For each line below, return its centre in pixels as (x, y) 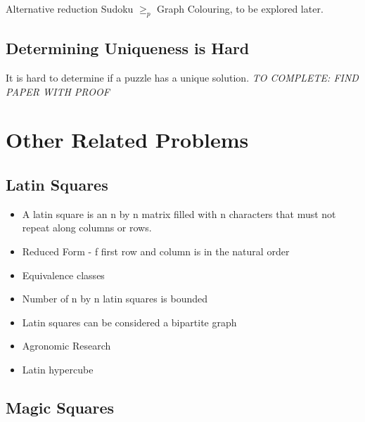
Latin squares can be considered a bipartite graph (129, 322)
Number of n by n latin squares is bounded (115, 299)
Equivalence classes (63, 275)
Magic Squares (60, 407)
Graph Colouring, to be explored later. (240, 8)
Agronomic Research (66, 346)
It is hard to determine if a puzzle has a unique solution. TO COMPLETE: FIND (182, 77)
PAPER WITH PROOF (58, 91)
